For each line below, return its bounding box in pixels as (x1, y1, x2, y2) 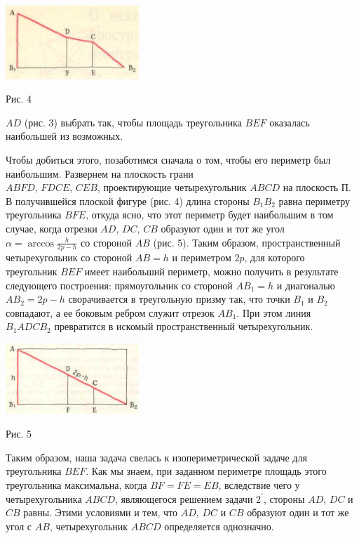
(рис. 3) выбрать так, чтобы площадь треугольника (24, 114, 242, 129)
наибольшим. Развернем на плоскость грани (6, 166, 194, 181)
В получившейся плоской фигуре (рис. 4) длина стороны (6, 193, 250, 208)
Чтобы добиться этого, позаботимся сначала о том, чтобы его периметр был (6, 152, 331, 166)
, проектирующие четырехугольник (97, 180, 247, 195)
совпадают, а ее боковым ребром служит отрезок (6, 305, 215, 320)
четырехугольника (6, 491, 82, 506)
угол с (6, 518, 32, 533)
